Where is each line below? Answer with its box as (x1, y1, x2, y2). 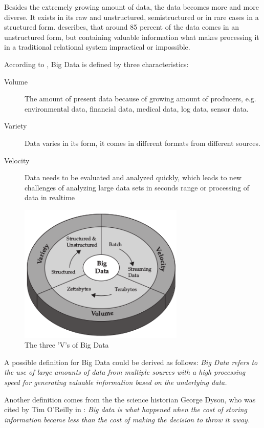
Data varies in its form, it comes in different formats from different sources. (25, 137, 260, 148)
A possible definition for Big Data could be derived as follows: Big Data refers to (4, 356, 258, 367)
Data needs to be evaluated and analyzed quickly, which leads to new (25, 172, 242, 183)
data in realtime (25, 192, 75, 203)
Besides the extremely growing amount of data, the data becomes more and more (4, 2, 259, 12)
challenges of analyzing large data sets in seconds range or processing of (25, 182, 249, 192)
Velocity (4, 155, 30, 165)
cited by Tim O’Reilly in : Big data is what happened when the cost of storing (4, 404, 247, 415)
